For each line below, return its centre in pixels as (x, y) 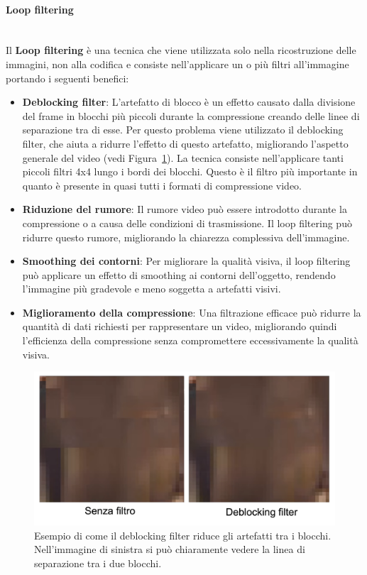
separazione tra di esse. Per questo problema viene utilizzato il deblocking (183, 130)
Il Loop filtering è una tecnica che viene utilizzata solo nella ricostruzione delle (181, 50)
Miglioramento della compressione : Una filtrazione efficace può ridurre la (192, 312)
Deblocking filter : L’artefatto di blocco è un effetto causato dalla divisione (189, 102)
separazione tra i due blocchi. (98, 563)
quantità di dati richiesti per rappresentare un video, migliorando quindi (180, 326)
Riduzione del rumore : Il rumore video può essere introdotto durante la (185, 209)
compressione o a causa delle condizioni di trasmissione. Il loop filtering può (187, 223)
